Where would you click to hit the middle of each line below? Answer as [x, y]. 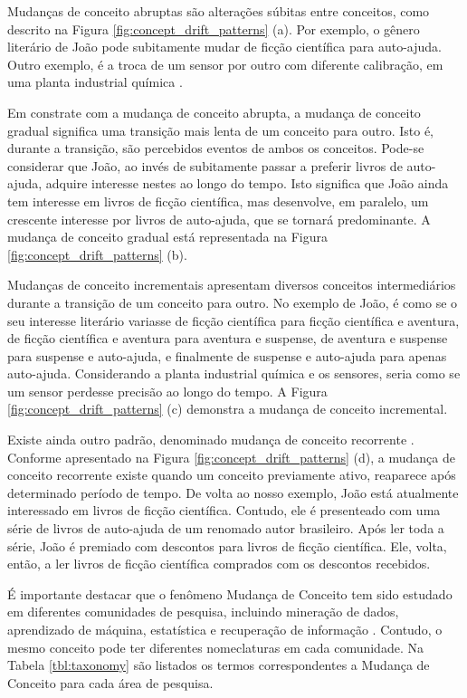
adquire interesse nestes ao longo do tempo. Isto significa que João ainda [247, 183]
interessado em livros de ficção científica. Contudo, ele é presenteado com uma [224, 510]
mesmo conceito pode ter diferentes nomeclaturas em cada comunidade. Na [215, 647]
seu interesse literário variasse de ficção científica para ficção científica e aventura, [233, 320]
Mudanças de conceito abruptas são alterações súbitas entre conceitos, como [219, 11]
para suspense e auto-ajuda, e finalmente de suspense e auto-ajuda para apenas [227, 355]
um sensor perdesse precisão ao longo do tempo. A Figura [167, 391]
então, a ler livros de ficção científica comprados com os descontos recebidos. [219, 564]
